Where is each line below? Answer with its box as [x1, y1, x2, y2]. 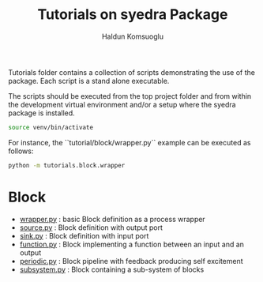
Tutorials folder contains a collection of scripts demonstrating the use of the [8, 67, 255, 77]
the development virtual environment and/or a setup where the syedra [8, 100, 236, 109]
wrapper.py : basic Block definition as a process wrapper [19, 214, 205, 224]
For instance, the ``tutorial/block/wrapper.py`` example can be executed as [8, 137, 251, 147]
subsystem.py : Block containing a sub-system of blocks [19, 265, 205, 274]
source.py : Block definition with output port [19, 223, 163, 232]
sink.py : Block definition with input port [19, 231, 149, 240]
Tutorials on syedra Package [37, 6, 228, 24]
